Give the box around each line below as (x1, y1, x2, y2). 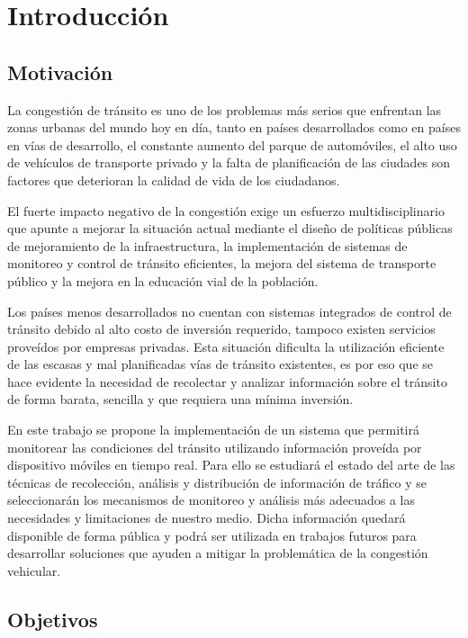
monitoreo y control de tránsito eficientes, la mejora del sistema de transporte (7, 254, 436, 273)
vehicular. (7, 561, 61, 580)
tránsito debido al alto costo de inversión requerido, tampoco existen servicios (7, 319, 436, 338)
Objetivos (7, 605, 98, 633)
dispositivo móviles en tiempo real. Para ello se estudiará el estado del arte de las (7, 455, 455, 474)
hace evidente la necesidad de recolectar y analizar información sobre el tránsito (7, 372, 447, 391)
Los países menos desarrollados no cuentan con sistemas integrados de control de (7, 301, 452, 320)
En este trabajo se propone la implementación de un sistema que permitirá (7, 420, 419, 439)
